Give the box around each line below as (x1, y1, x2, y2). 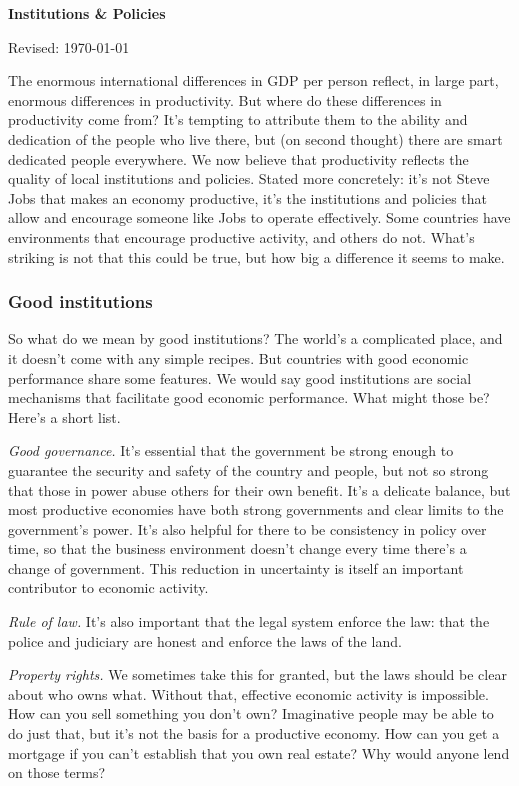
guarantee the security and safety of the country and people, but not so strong (8, 459, 489, 480)
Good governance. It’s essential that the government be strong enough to (8, 440, 454, 461)
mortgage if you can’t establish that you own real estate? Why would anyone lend (8, 742, 510, 763)
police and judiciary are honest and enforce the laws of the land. (8, 630, 402, 651)
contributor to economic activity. (8, 577, 209, 598)
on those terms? (8, 762, 106, 783)
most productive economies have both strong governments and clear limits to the (8, 499, 504, 520)
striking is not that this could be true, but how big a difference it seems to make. (8, 246, 505, 267)
